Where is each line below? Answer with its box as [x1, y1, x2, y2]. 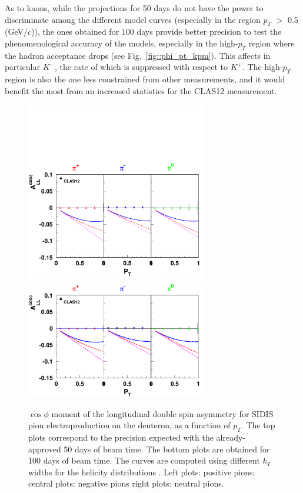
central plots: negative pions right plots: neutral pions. [28, 477, 224, 489]
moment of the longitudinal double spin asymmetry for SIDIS [51, 407, 274, 419]
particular [5, 61, 40, 73]
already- [216, 431, 246, 444]
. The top [241, 419, 275, 431]
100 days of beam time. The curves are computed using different [28, 454, 260, 467]
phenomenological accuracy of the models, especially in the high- [5, 36, 238, 49]
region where [248, 36, 295, 49]
